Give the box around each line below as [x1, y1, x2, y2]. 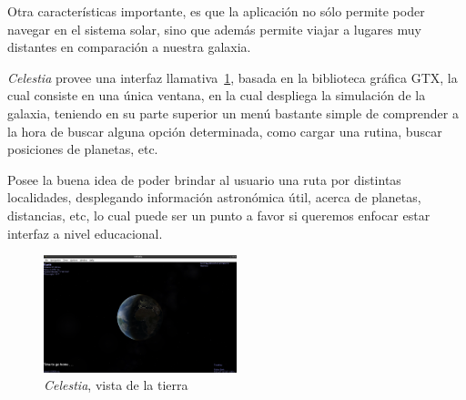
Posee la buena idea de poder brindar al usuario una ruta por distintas [7, 169, 401, 189]
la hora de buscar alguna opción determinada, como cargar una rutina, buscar [7, 121, 442, 140]
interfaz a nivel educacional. [7, 223, 163, 242]
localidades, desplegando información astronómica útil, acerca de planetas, [7, 188, 421, 207]
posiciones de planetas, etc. [7, 139, 158, 159]
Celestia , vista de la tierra [44, 375, 188, 395]
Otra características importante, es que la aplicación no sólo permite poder [7, 2, 425, 20]
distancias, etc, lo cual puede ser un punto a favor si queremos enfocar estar [7, 205, 431, 224]
